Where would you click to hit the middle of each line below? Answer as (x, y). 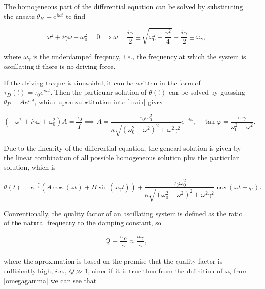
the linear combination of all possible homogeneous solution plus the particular (122, 157)
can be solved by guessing (207, 92)
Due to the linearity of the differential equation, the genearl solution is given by (123, 148)
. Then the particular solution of (98, 92)
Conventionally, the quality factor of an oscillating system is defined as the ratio (123, 213)
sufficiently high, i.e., (35, 270)
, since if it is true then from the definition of (155, 270)
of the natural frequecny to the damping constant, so (83, 223)
